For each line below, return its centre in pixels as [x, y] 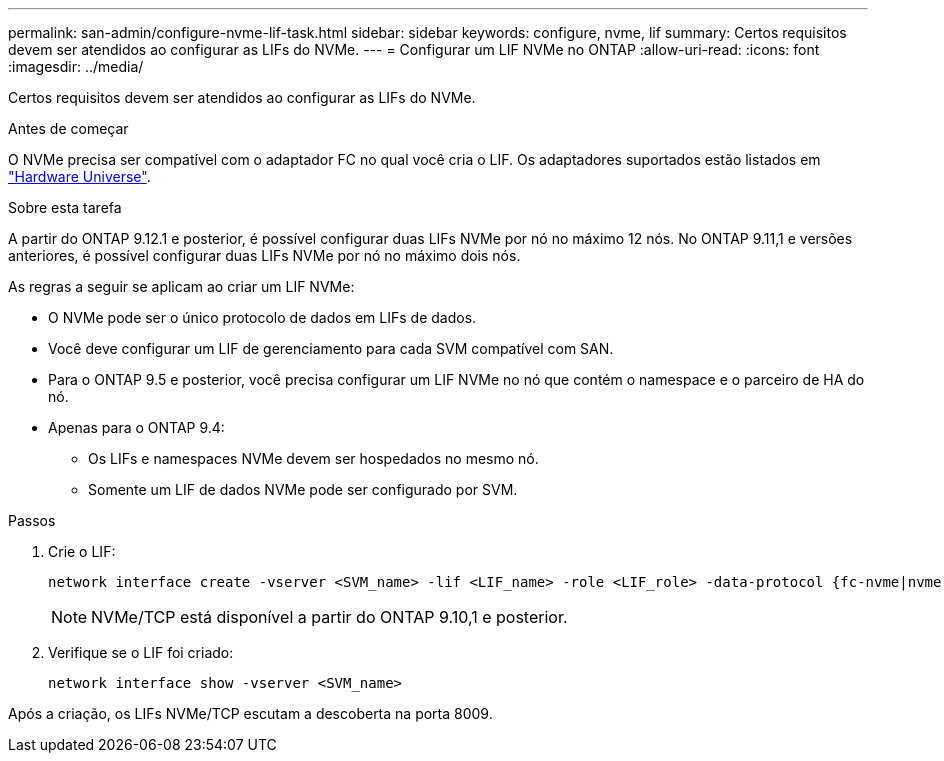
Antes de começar [68, 128]
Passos [32, 520]
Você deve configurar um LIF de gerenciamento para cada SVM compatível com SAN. [331, 348]
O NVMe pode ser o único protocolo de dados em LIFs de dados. [262, 317]
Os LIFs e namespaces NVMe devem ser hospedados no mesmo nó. [313, 458]
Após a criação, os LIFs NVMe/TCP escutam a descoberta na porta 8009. [250, 713]
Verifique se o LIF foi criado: [141, 652]
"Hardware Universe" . [79, 176]
